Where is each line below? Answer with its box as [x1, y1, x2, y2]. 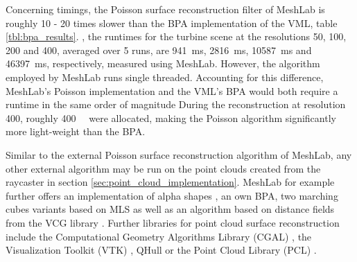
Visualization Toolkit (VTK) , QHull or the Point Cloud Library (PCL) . [6, 243, 317, 257]
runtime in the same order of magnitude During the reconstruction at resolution [6, 97, 346, 112]
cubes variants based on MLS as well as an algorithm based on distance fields [6, 202, 335, 216]
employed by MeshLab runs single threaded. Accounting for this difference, [6, 69, 324, 84]
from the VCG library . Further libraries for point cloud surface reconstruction [6, 215, 340, 229]
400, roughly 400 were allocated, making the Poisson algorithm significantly [6, 110, 336, 125]
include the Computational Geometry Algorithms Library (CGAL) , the [6, 229, 312, 243]
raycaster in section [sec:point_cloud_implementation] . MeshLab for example [6, 175, 335, 189]
